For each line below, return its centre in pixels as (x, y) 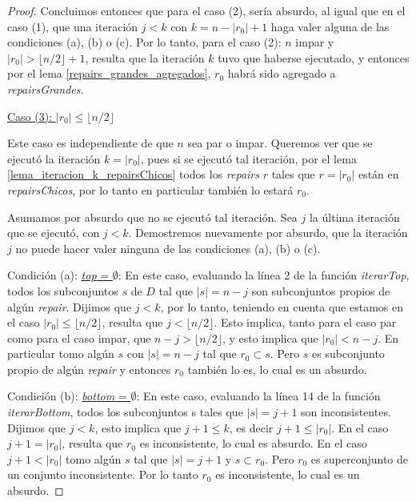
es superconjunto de (359, 458)
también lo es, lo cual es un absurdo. (277, 369)
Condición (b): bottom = (67, 396)
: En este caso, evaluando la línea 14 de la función (258, 396)
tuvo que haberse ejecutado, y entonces (314, 57)
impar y (315, 42)
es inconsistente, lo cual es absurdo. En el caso (253, 443)
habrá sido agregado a (282, 73)
